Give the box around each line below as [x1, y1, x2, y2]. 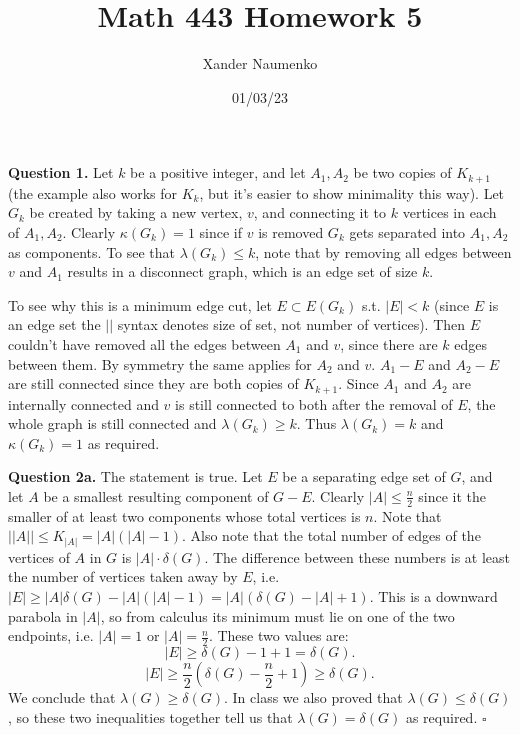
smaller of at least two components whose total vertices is [8, 505, 361, 526]
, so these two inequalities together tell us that [8, 706, 293, 727]
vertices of [8, 546, 70, 567]
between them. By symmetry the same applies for [8, 353, 312, 374]
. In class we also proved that [224, 687, 403, 708]
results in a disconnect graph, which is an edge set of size [67, 261, 418, 282]
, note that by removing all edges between [255, 241, 512, 262]
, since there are [340, 333, 438, 354]
